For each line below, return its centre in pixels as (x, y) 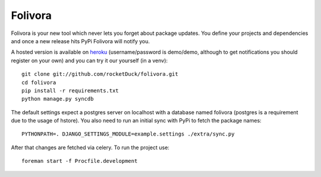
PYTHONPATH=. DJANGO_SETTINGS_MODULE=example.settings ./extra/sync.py (128, 134)
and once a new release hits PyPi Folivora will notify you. (81, 41)
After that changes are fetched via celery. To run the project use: (90, 147)
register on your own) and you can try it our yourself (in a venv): (89, 60)
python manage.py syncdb (58, 99)
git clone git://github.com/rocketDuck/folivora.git (100, 74)
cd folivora (39, 82)
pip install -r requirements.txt (70, 91)
